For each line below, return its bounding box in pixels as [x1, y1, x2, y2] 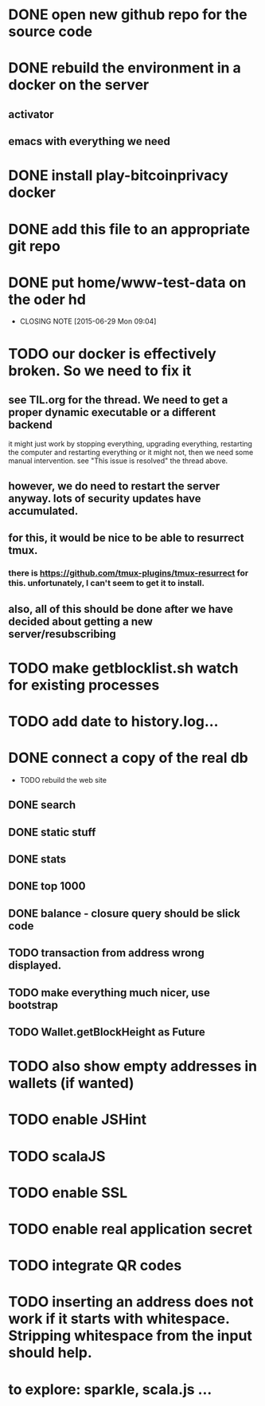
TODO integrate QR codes [8, 1257, 182, 1274]
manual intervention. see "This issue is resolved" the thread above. [8, 456, 228, 465]
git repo [8, 237, 61, 255]
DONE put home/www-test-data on [8, 273, 247, 292]
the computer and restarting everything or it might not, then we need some [8, 448, 254, 458]
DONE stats [8, 853, 67, 866]
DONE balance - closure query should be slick [8, 906, 240, 920]
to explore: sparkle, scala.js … [8, 1380, 212, 1398]
